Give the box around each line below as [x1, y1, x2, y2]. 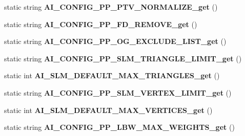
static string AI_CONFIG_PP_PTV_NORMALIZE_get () [4, 2, 218, 12]
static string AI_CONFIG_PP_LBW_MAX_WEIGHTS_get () [4, 122, 235, 132]
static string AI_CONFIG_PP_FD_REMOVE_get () [4, 18, 197, 29]
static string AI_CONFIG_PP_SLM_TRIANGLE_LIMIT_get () [4, 53, 242, 63]
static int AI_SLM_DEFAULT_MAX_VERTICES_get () [4, 104, 213, 115]
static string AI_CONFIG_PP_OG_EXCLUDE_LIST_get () [4, 36, 227, 47]
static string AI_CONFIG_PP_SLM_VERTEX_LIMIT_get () [4, 87, 232, 98]
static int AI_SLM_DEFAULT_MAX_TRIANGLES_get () [4, 70, 220, 81]
